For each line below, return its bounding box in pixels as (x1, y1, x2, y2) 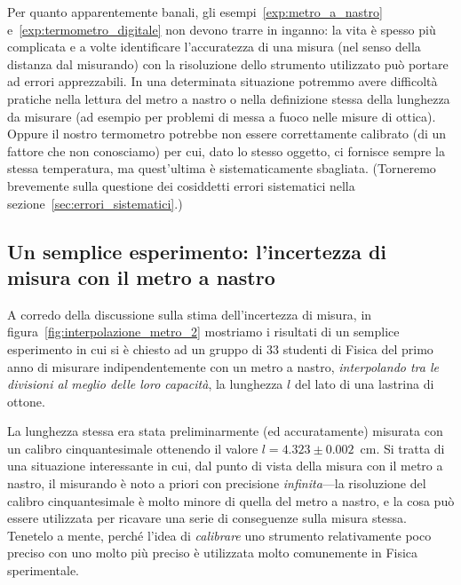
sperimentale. (7, 561, 80, 580)
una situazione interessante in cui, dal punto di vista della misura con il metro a (7, 456, 443, 475)
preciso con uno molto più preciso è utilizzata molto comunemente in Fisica (7, 543, 418, 562)
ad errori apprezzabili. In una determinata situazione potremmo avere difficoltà (7, 72, 438, 91)
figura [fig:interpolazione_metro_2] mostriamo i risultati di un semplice (7, 322, 400, 341)
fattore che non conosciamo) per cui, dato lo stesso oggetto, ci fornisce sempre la (7, 141, 445, 160)
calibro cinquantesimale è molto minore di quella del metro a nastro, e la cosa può (7, 491, 455, 510)
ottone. (7, 391, 45, 410)
